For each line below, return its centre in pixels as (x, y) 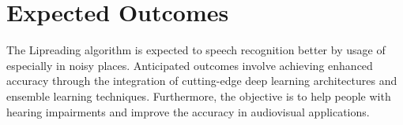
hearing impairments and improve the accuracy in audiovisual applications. (188, 111)
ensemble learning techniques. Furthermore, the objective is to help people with (199, 96)
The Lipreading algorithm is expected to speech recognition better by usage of (196, 50)
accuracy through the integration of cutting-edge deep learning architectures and (202, 81)
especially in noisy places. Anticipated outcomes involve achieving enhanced (190, 65)
